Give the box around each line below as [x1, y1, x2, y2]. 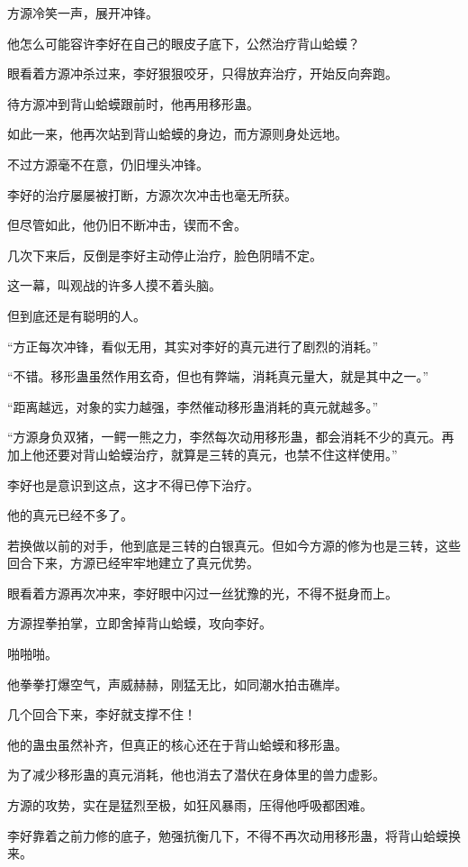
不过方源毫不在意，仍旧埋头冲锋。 [7, 154, 209, 173]
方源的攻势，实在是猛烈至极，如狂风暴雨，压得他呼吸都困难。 [7, 796, 373, 815]
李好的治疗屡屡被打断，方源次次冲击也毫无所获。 [7, 185, 297, 204]
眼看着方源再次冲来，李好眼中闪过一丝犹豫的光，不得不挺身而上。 [7, 583, 398, 602]
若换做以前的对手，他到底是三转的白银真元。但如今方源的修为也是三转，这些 [7, 535, 461, 554]
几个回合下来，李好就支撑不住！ [7, 705, 196, 724]
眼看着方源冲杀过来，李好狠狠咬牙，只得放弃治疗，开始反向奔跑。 [7, 64, 398, 83]
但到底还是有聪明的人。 [7, 306, 146, 324]
